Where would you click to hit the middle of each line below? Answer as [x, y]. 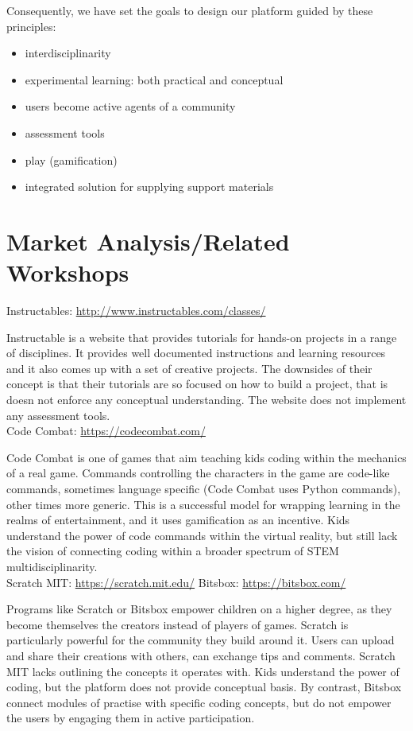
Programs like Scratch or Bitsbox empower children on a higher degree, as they [199, 609]
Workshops [68, 272]
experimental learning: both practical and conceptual [154, 79]
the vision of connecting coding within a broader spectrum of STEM [173, 551]
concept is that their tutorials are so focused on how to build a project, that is [197, 384]
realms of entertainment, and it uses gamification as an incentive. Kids [178, 520]
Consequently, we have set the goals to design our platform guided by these [190, 10]
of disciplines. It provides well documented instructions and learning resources [196, 353]
